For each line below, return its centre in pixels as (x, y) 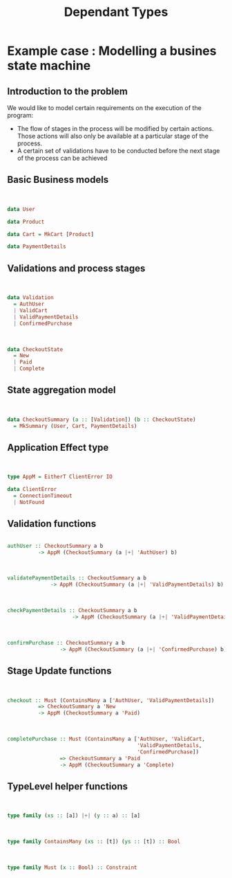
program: (20, 115)
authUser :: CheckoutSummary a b (55, 546)
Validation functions (52, 524)
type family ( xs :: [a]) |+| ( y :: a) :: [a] (74, 816)
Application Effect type (58, 447)
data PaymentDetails (37, 247)
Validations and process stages (76, 268)
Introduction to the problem (67, 91)
